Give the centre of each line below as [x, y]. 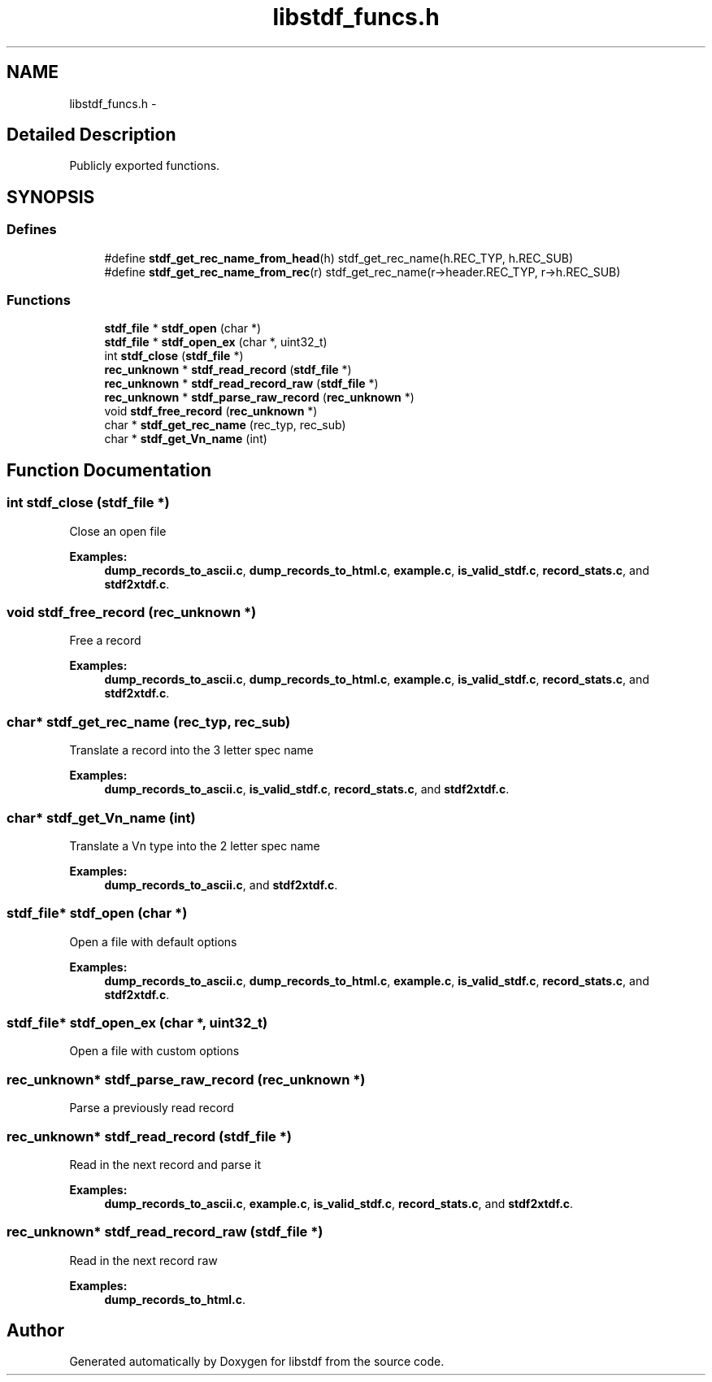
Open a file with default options [153, 941]
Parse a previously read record [152, 1108]
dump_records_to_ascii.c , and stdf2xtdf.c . [221, 884]
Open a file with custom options [154, 1051]
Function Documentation [109, 470]
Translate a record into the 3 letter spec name [191, 750]
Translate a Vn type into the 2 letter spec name [195, 845]
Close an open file [118, 531]
